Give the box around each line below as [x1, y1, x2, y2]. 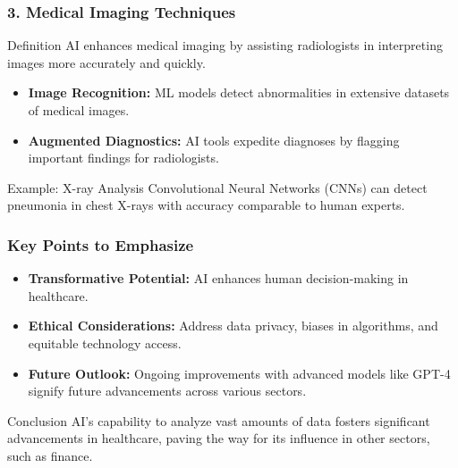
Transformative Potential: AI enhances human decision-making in [28, 269, 409, 288]
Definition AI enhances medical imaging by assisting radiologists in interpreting [7, 36, 443, 54]
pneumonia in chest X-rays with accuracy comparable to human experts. [7, 196, 405, 214]
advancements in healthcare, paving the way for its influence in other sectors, [7, 429, 430, 447]
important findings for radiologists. [28, 148, 219, 167]
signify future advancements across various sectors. [28, 381, 307, 400]
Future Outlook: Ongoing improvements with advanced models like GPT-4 [28, 364, 451, 382]
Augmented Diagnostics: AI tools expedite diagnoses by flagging [28, 130, 400, 149]
